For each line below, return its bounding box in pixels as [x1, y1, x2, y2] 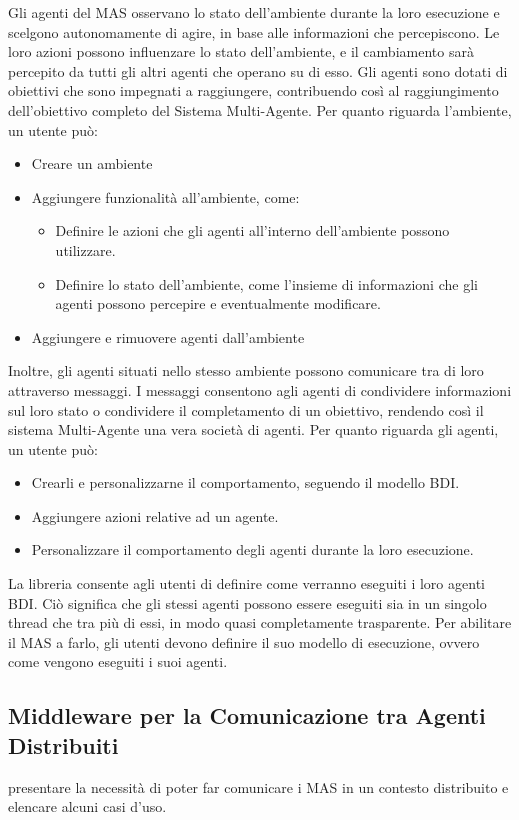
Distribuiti [8, 729, 119, 760]
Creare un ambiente [31, 153, 153, 174]
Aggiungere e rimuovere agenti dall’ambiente [31, 326, 305, 347]
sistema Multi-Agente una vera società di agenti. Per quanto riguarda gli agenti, [8, 419, 499, 440]
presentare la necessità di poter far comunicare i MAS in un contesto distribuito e [8, 776, 509, 797]
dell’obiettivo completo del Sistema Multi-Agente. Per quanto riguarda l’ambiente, [8, 99, 512, 120]
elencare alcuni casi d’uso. [8, 796, 167, 817]
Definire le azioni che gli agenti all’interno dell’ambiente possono [55, 220, 450, 241]
